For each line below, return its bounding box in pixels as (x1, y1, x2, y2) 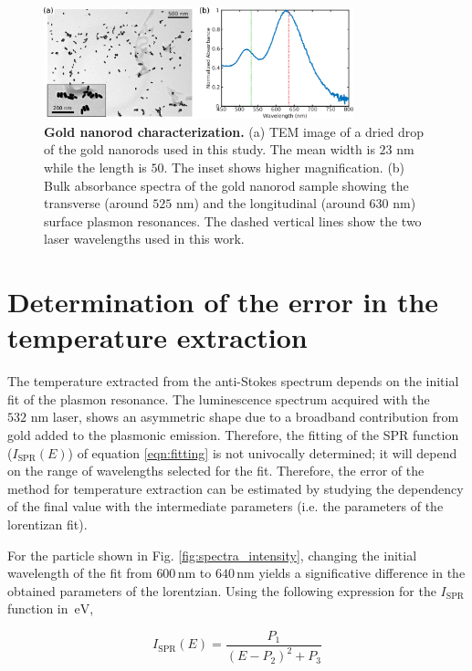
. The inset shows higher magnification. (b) (163, 158, 405, 176)
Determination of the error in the (7, 283, 439, 320)
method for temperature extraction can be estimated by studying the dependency (7, 478, 464, 498)
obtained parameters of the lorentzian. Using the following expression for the (7, 581, 436, 600)
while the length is (44, 158, 147, 176)
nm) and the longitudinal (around (175, 194, 365, 213)
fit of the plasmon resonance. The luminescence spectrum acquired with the (7, 389, 430, 408)
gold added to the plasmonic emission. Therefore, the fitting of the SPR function (7, 425, 459, 445)
